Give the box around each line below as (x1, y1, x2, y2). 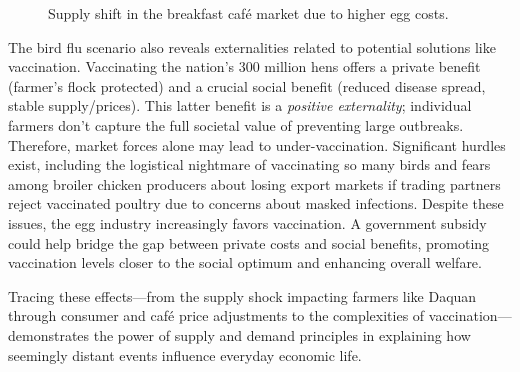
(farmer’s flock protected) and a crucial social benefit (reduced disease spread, (8, 75, 486, 96)
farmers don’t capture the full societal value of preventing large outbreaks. (8, 114, 464, 135)
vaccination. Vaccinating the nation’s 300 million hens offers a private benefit (8, 56, 481, 77)
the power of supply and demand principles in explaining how (93, 324, 471, 345)
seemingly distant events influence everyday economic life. (8, 344, 362, 365)
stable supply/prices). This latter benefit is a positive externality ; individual (8, 95, 472, 116)
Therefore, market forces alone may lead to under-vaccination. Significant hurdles (8, 134, 506, 155)
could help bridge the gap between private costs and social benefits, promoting (8, 232, 490, 253)
